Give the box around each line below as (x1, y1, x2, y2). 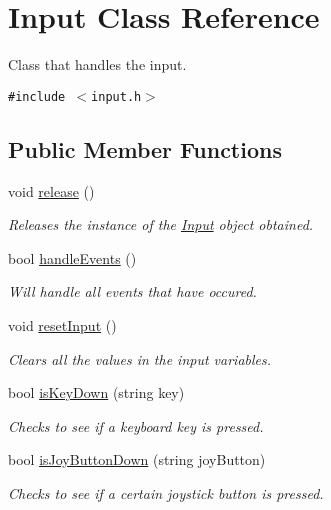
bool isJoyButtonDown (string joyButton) (8, 449, 266, 470)
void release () (8, 180, 95, 201)
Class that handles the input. (8, 54, 187, 75)
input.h (91, 89, 142, 104)
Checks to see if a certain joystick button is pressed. (8, 482, 324, 503)
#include (8, 89, 66, 104)
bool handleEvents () (8, 247, 137, 268)
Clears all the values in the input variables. (8, 348, 272, 369)
